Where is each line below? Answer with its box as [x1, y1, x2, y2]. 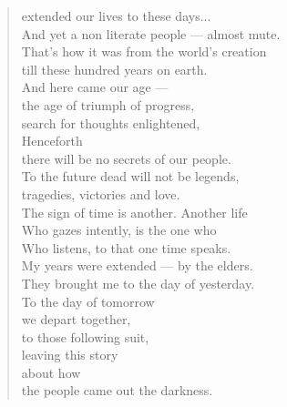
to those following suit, [21, 327, 149, 346]
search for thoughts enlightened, [21, 113, 200, 132]
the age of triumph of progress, [21, 95, 195, 114]
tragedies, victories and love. [21, 184, 180, 203]
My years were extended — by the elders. [21, 256, 253, 275]
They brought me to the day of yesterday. [21, 273, 255, 292]
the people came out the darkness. [21, 381, 213, 400]
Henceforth [21, 131, 83, 150]
